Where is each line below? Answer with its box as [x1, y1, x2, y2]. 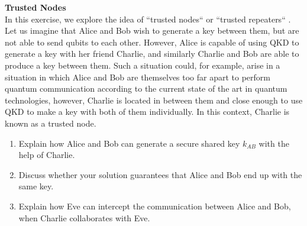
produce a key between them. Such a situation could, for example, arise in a [5, 59, 280, 71]
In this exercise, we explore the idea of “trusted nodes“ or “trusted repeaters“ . [5, 12, 291, 25]
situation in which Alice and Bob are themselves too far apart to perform [5, 70, 271, 83]
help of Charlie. [18, 148, 75, 161]
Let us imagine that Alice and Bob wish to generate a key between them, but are [5, 24, 299, 37]
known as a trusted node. [5, 117, 96, 129]
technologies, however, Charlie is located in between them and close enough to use [5, 93, 303, 106]
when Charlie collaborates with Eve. [18, 211, 150, 224]
